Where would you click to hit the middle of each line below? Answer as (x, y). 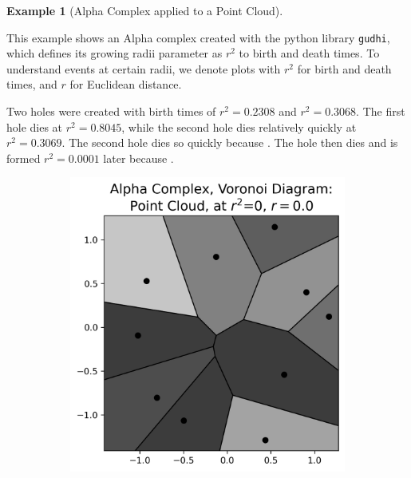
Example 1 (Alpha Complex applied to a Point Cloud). (145, 10)
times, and (32, 84)
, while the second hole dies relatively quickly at (239, 126)
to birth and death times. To (309, 53)
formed (24, 158)
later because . (138, 158)
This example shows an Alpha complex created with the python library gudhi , (198, 37)
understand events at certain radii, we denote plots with (144, 68)
